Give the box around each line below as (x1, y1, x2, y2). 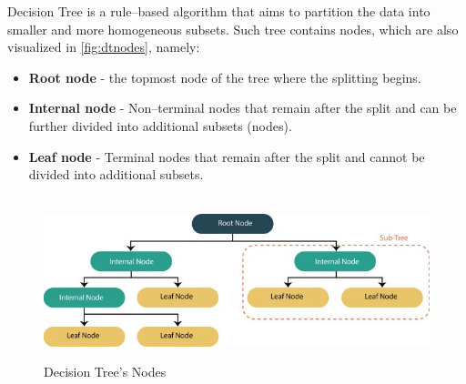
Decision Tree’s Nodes (44, 362, 167, 381)
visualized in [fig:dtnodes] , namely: (7, 37, 200, 56)
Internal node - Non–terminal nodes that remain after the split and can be (28, 98, 457, 117)
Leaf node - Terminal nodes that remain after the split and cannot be (28, 147, 425, 166)
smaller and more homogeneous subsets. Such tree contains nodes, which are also (7, 19, 459, 38)
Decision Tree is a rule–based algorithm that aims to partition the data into (7, 2, 431, 20)
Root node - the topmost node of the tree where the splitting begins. (28, 67, 421, 86)
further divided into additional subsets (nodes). (28, 116, 292, 135)
